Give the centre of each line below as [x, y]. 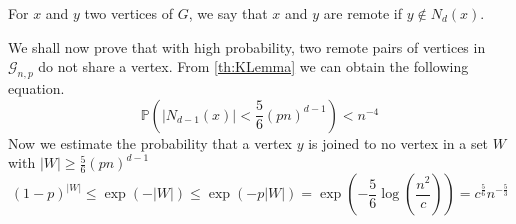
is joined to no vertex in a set [398, 142]
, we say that [228, 13]
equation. [36, 87]
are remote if [363, 13]
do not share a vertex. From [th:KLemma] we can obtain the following [253, 66]
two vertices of [128, 13]
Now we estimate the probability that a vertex [150, 142]
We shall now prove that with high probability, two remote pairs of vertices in [247, 46]
